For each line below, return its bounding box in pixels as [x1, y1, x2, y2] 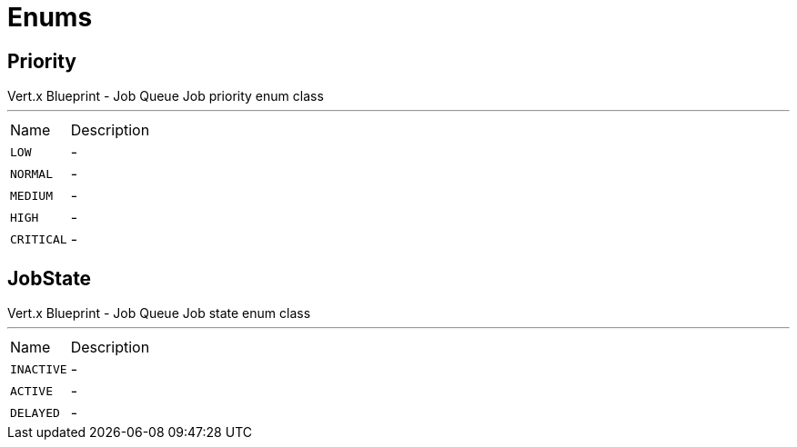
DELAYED [10, 405, 60, 420]
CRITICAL [10, 232, 67, 246]
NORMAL [10, 166, 53, 181]
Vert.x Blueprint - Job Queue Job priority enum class [7, 88, 324, 104]
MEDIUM [10, 188, 53, 203]
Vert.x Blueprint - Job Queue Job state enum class [7, 305, 311, 322]
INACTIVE [10, 362, 67, 376]
